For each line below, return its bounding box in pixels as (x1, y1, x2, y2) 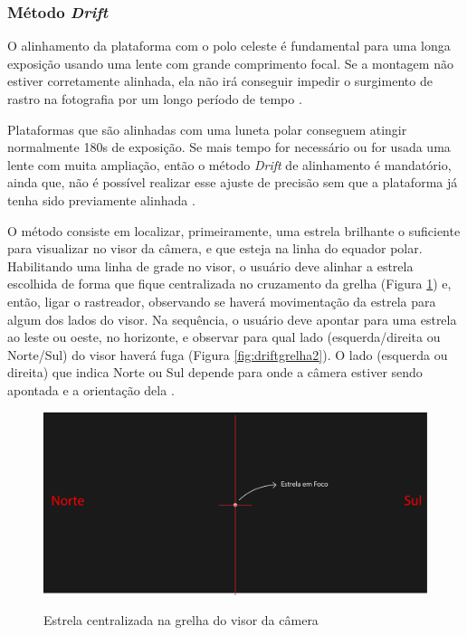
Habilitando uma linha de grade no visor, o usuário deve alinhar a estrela (7, 256, 414, 275)
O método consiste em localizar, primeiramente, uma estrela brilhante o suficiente (7, 221, 461, 240)
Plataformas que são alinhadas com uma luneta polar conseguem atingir (7, 119, 407, 138)
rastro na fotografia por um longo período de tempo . (7, 90, 302, 108)
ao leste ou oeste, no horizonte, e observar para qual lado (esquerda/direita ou (7, 327, 441, 346)
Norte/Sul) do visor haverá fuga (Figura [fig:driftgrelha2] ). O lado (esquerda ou (7, 345, 448, 364)
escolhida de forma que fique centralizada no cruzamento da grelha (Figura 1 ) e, (7, 274, 452, 293)
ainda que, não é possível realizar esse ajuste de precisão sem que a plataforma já (7, 173, 458, 192)
